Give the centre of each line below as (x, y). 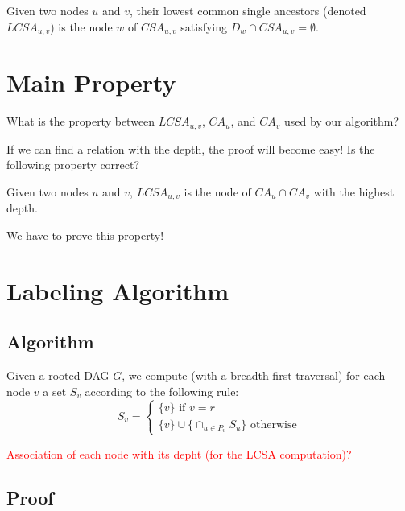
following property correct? (73, 165)
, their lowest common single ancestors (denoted (248, 10)
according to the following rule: (162, 391)
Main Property (91, 82)
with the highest (354, 191)
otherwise (274, 424)
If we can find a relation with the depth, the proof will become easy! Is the (191, 148)
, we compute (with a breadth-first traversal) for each (254, 375)
